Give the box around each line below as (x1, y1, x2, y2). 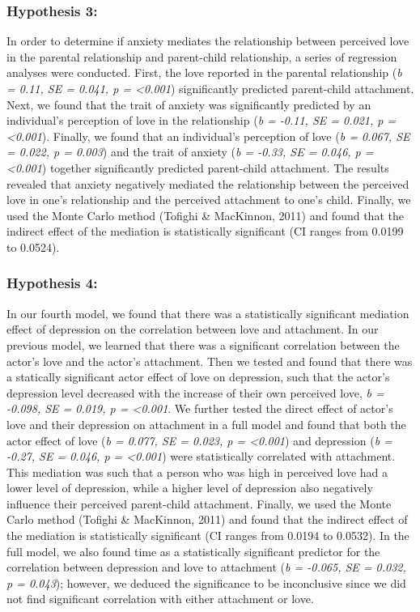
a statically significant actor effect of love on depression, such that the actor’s (6, 368, 390, 385)
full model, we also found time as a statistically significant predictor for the (6, 542, 380, 559)
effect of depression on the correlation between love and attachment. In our (6, 321, 379, 338)
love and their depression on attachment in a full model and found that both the (6, 415, 406, 432)
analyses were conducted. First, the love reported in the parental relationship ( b (6, 64, 402, 81)
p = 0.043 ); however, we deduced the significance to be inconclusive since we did (6, 574, 406, 591)
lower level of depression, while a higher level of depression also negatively (6, 479, 373, 496)
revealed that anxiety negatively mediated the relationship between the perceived (6, 175, 409, 192)
